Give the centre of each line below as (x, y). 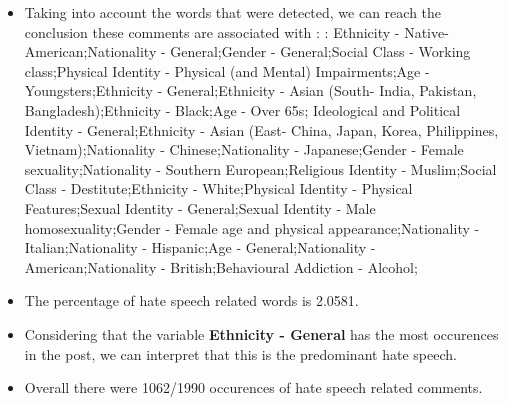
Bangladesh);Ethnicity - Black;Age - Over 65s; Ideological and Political (242, 109)
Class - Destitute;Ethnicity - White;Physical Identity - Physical (218, 188)
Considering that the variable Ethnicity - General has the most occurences (261, 333)
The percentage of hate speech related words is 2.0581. (191, 300)
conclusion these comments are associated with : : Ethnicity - (212, 31)
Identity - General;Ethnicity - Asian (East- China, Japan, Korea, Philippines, (261, 129)
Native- (426, 31)
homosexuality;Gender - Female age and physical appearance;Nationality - (252, 227)
